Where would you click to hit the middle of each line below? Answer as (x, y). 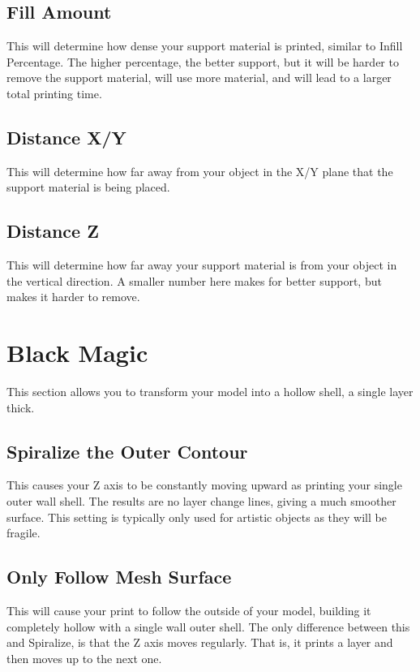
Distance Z (53, 231)
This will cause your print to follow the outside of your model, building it (189, 611)
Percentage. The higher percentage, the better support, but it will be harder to (203, 61)
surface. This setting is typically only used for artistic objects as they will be (197, 517)
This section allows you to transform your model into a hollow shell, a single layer (210, 392)
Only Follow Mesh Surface (119, 577)
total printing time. (54, 93)
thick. (21, 407)
